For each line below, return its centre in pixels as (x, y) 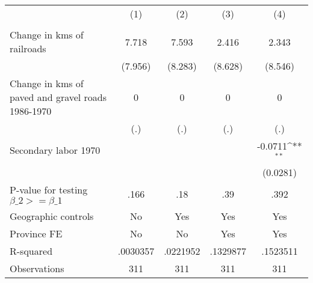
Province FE (36, 233)
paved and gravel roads (58, 97)
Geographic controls (52, 216)
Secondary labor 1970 (55, 150)
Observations (37, 268)
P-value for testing (49, 189)
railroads (28, 48)
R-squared (31, 251)
